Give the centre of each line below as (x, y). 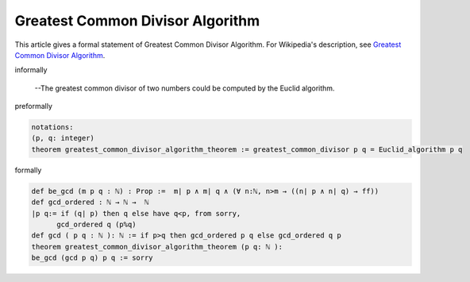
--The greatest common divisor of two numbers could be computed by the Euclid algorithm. (185, 88)
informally (31, 70)
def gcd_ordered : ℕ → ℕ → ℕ (90, 202)
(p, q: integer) (63, 138)
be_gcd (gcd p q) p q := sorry (92, 258)
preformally (34, 106)
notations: (52, 127)
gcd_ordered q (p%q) (96, 225)
